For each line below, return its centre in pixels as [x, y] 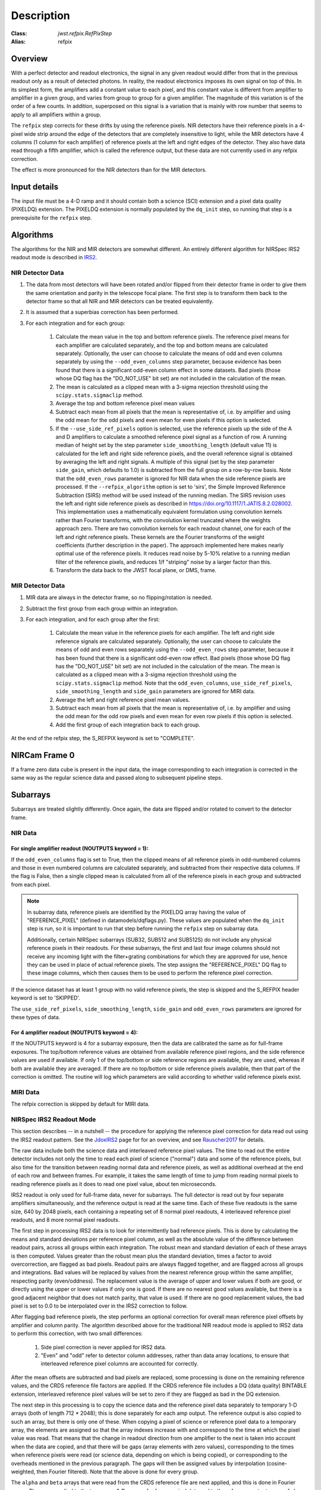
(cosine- [277, 1463]
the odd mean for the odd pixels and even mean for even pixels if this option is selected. [163, 420]
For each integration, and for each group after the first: [93, 619]
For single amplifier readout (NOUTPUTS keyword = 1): [80, 849]
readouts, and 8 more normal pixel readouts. [65, 1220]
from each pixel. [31, 884]
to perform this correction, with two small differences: [77, 1334]
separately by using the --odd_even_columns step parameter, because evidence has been [169, 362]
